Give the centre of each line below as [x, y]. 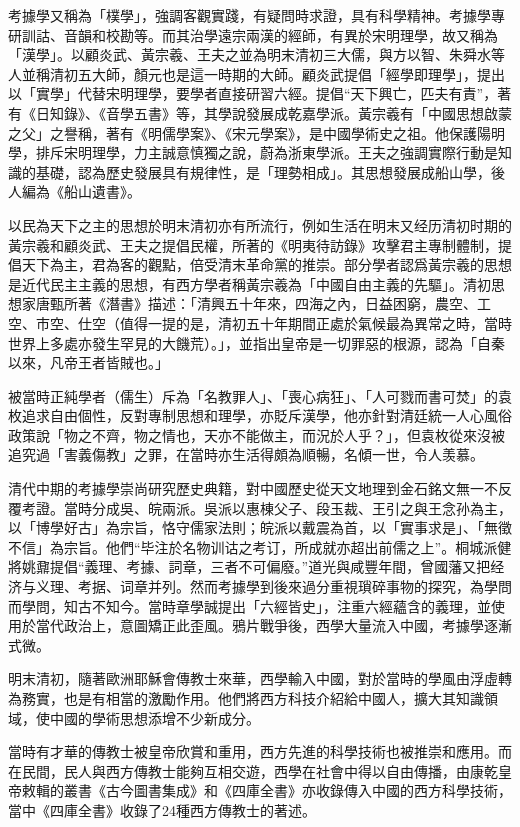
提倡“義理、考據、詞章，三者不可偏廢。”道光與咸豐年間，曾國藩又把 [270, 566]
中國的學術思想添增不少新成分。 [154, 717]
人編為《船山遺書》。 [74, 191]
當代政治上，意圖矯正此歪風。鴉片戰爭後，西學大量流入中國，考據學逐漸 [273, 625]
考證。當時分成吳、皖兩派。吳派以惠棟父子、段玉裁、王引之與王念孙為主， [266, 507]
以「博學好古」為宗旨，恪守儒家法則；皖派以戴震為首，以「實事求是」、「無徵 [260, 527]
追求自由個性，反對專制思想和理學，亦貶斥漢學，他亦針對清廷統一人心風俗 [266, 415]
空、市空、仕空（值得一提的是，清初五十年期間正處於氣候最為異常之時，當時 [260, 322]
